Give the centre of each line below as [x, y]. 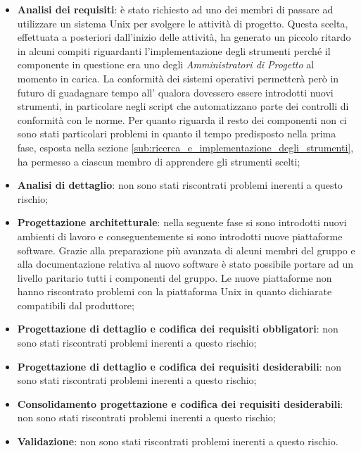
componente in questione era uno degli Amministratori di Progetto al [166, 64]
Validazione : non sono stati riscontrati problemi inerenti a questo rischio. [178, 441]
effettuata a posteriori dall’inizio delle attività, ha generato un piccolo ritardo [184, 37]
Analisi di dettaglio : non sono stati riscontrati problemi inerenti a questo [180, 185]
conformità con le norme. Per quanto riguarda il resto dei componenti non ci [182, 119]
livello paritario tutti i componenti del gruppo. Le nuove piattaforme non [175, 277]
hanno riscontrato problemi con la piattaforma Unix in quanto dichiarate [175, 291]
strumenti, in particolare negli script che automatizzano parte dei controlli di [183, 106]
